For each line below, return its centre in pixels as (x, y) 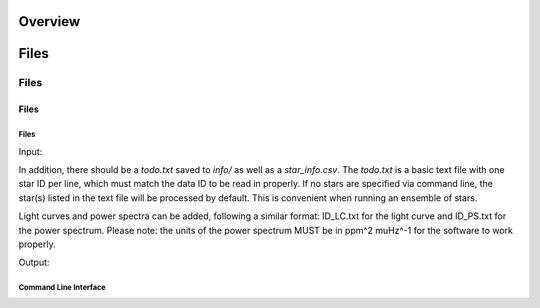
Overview (49, 21)
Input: (30, 151)
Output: (34, 262)
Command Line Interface (62, 288)
